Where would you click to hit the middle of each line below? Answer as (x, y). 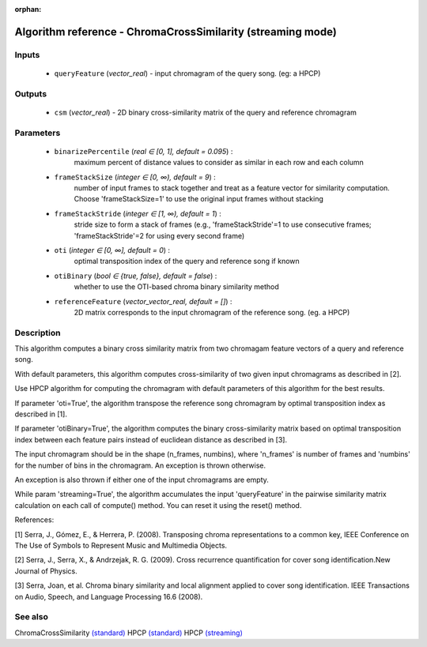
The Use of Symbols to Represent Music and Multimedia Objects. (121, 545)
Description (38, 333)
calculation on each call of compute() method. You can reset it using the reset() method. (158, 505)
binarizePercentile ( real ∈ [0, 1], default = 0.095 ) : (144, 151)
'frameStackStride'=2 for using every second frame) (159, 235)
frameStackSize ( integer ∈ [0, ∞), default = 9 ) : (135, 177)
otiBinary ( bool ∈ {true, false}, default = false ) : (136, 276)
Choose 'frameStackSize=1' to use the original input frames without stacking (198, 199)
